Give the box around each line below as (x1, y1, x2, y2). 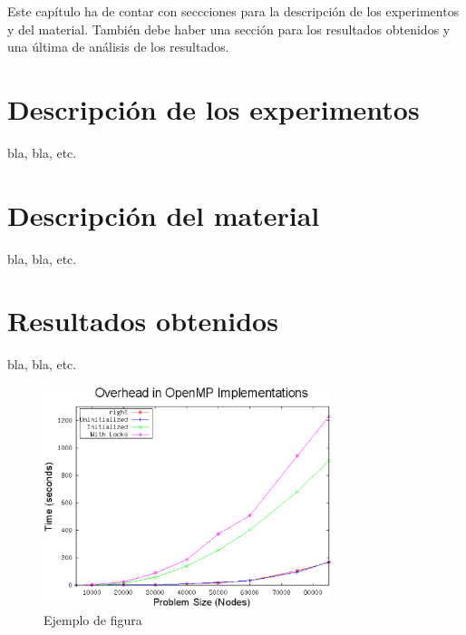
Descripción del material (7, 196, 320, 233)
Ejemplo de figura (44, 611, 142, 630)
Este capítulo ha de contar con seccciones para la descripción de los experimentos (7, 2, 460, 20)
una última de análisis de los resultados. (7, 37, 229, 56)
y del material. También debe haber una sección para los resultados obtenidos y (7, 19, 451, 38)
